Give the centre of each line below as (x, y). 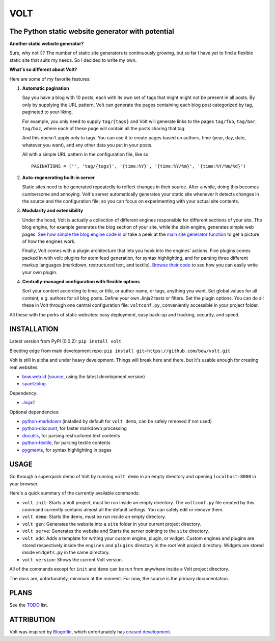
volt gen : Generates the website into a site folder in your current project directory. (112, 524)
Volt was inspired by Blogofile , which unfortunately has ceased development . (90, 632)
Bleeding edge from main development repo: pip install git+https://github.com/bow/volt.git (120, 351)
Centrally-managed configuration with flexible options (81, 281)
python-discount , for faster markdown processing (75, 428)
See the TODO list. (29, 605)
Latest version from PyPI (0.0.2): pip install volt (65, 341)
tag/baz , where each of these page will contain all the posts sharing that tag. (104, 128)
